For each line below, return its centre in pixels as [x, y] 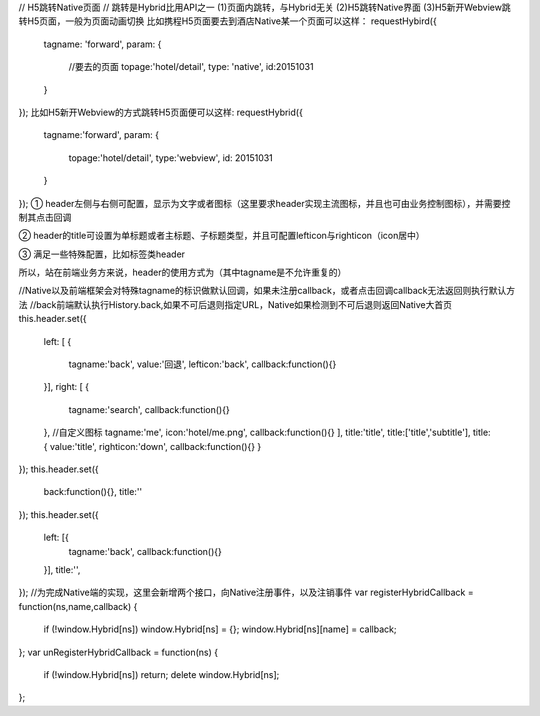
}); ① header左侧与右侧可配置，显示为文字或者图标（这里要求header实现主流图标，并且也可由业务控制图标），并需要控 [264, 203]
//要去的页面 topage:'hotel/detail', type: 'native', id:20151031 [191, 67]
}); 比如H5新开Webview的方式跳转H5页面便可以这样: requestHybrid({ [161, 112]
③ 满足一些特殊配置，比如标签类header [101, 254]
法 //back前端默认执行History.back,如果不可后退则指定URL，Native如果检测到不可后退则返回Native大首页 [235, 304]
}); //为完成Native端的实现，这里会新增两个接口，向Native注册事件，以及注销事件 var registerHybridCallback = [246, 592]
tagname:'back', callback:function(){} [145, 551]
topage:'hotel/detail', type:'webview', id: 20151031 [171, 157]
